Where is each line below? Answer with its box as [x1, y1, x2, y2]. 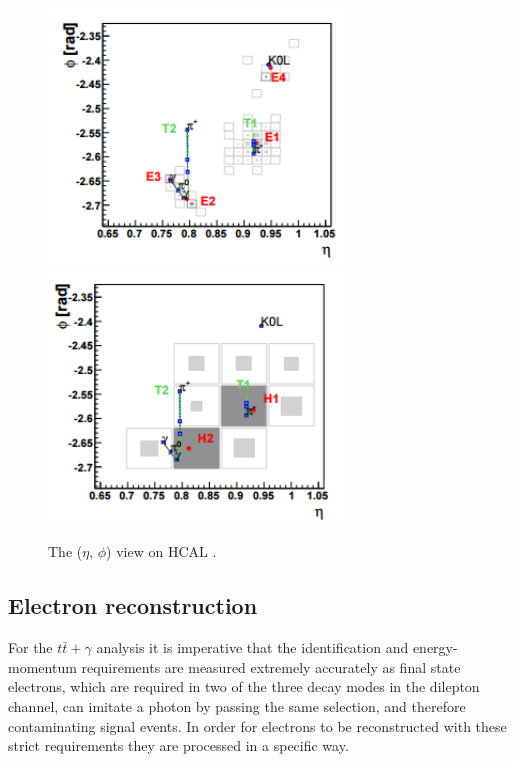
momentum [8, 656, 77, 677]
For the [8, 637, 53, 658]
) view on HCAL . [106, 541, 217, 562]
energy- [412, 637, 458, 658]
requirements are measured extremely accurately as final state [81, 656, 461, 677]
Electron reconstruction [8, 590, 258, 621]
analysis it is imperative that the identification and [96, 637, 409, 658]
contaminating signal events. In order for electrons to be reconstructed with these [8, 715, 507, 736]
